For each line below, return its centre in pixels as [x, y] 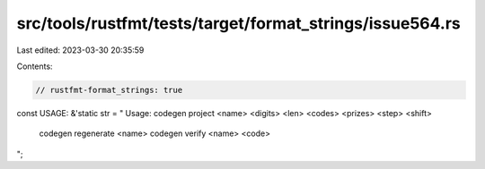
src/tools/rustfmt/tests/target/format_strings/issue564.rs [239, 23]
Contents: [35, 66]
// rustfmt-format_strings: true [109, 90]
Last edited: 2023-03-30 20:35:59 [80, 50]
